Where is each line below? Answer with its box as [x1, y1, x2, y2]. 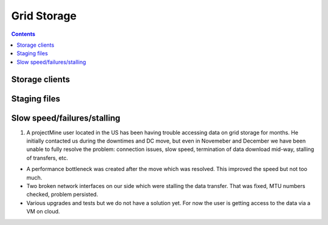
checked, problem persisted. [26, 191, 98, 198]
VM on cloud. [26, 208, 60, 215]
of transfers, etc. [26, 154, 69, 161]
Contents [11, 30, 36, 38]
